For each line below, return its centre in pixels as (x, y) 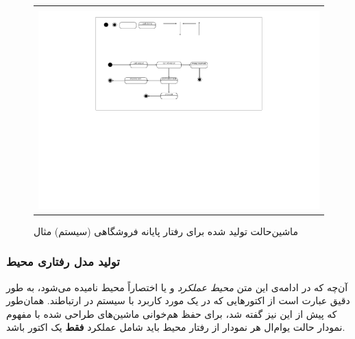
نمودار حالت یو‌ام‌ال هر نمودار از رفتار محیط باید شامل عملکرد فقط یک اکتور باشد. (176, 327)
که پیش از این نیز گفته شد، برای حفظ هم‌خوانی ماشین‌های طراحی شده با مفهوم (172, 313)
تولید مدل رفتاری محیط (63, 261)
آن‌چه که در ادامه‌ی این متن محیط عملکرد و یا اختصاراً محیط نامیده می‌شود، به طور (177, 287)
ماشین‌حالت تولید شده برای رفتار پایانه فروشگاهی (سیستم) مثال (166, 231)
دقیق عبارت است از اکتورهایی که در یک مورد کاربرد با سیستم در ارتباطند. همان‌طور (178, 300)
